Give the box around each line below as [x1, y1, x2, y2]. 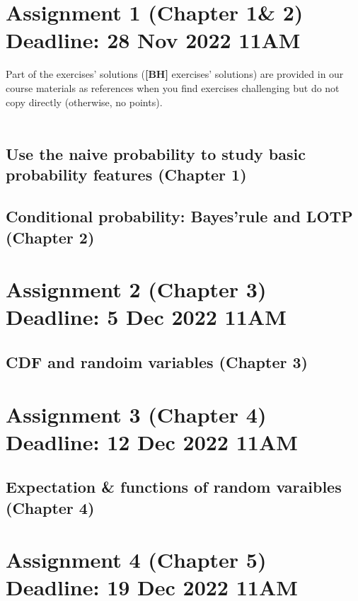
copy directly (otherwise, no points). [6, 94, 163, 109]
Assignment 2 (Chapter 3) [6, 275, 267, 304]
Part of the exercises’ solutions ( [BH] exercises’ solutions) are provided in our [6, 67, 344, 81]
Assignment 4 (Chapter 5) [6, 545, 267, 574]
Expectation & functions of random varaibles [6, 476, 342, 498]
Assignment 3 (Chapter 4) [6, 399, 267, 428]
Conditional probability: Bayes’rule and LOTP [6, 205, 353, 227]
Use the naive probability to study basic [6, 143, 306, 165]
